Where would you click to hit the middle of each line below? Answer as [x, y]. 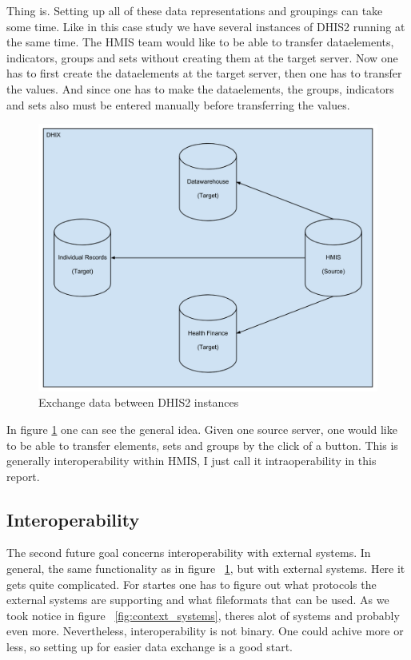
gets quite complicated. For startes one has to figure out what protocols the [192, 584]
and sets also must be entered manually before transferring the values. [178, 104]
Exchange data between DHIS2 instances [139, 402]
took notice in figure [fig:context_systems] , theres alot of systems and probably [203, 615]
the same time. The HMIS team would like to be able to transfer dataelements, [200, 42]
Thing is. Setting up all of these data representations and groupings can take [195, 10]
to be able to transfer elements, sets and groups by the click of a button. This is [202, 445]
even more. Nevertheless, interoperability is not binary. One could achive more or [205, 631]
